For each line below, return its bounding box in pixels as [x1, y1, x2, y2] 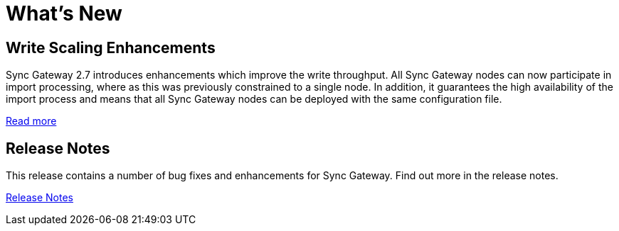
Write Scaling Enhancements [6, 38, 216, 57]
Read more [6, 115, 57, 128]
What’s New [6, 1, 122, 26]
